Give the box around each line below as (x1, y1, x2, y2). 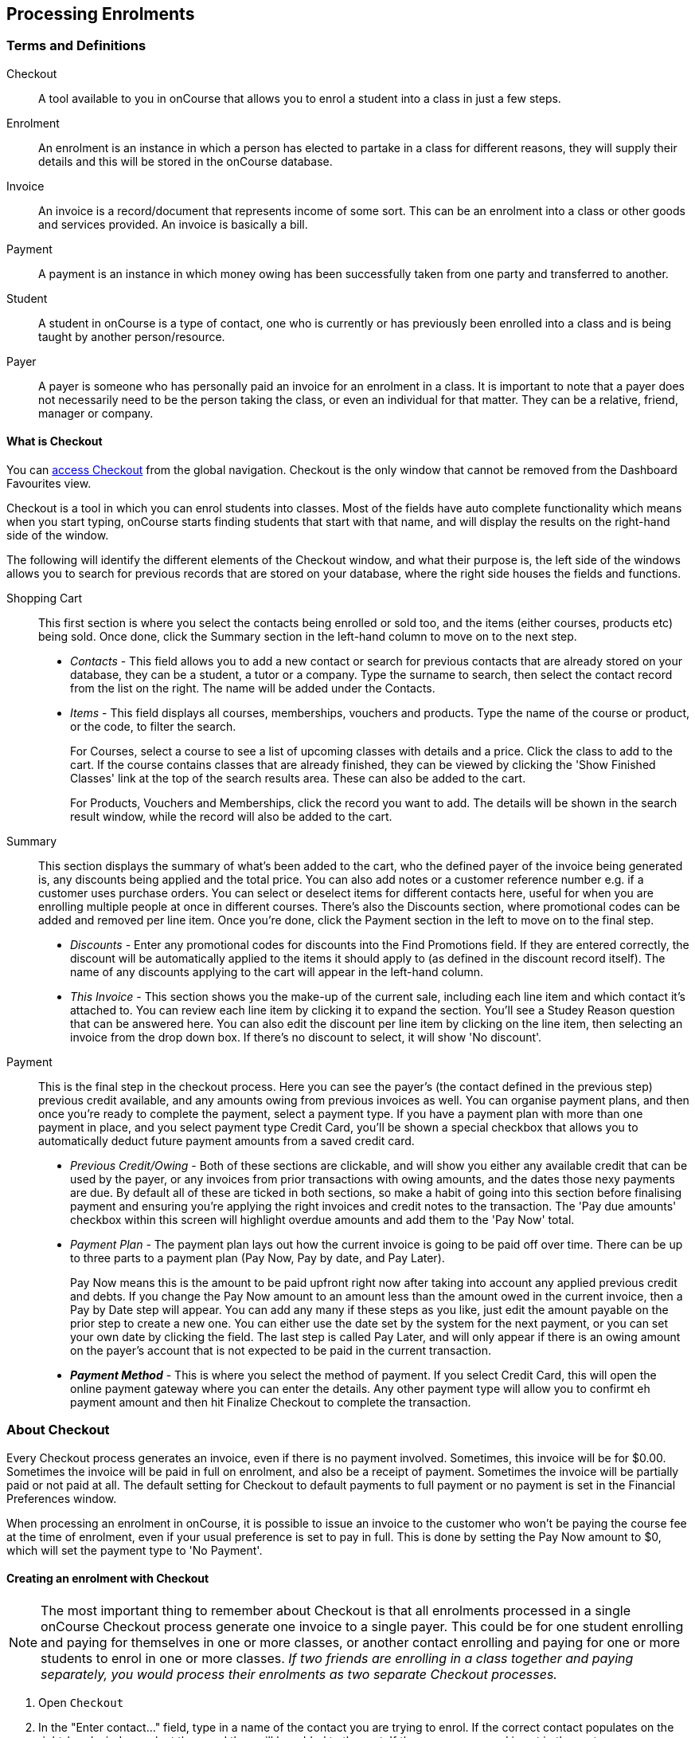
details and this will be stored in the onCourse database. (38, 154, 333, 168)
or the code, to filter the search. (70, 720, 236, 734)
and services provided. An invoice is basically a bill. (38, 217, 308, 231)
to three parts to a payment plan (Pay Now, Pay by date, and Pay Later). (70, 1251, 445, 1265)
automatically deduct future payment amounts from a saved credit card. (38, 1134, 415, 1148)
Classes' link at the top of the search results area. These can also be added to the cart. (70, 771, 526, 786)
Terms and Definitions (6, 37, 146, 54)
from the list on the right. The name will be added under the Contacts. (70, 681, 435, 696)
